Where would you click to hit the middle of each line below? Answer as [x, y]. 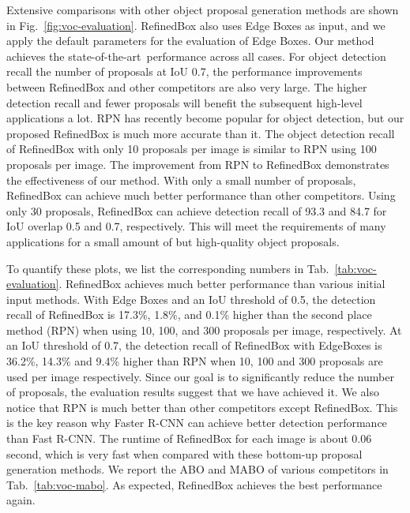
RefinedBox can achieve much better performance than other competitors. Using [201, 195]
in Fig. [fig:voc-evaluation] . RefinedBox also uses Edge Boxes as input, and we [196, 25]
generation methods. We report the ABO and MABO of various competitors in [197, 469]
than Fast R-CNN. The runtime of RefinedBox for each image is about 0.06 [189, 438]
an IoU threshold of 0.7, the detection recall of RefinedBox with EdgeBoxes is [194, 345]
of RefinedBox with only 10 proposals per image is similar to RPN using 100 [192, 149]
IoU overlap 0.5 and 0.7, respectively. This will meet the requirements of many [196, 226]
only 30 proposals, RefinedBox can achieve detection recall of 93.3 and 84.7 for [197, 210]
